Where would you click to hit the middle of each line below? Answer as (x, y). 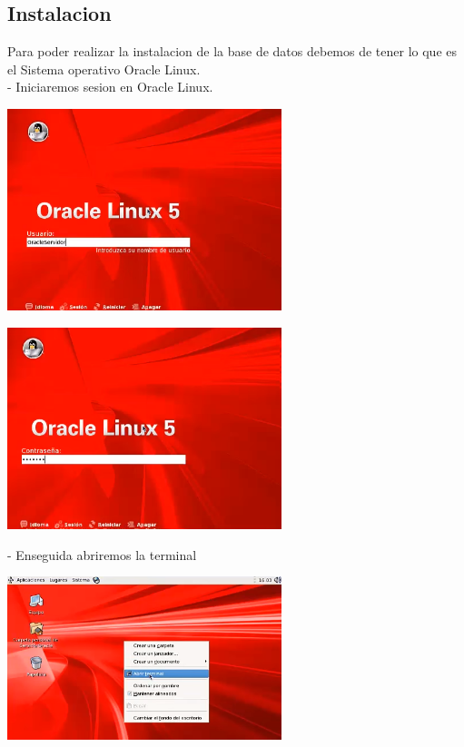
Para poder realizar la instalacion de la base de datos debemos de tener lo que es (232, 51)
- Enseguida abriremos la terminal (102, 554)
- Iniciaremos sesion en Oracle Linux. (110, 87)
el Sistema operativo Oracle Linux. (104, 69)
